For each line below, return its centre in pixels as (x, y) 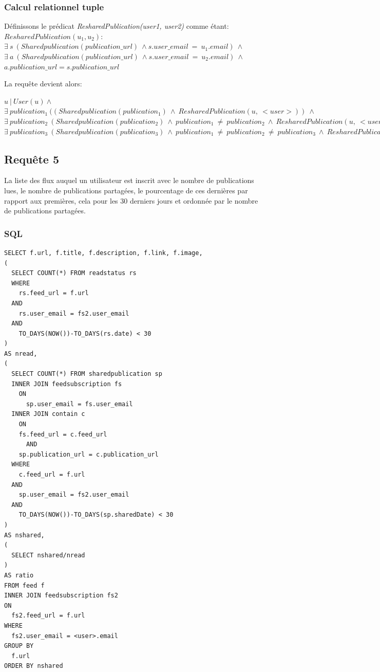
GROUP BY (19, 646)
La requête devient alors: (43, 84)
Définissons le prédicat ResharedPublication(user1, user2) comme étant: (117, 26)
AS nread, (21, 353)
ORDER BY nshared (34, 666)
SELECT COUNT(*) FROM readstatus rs (74, 273)
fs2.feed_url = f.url (48, 616)
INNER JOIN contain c (48, 414)
